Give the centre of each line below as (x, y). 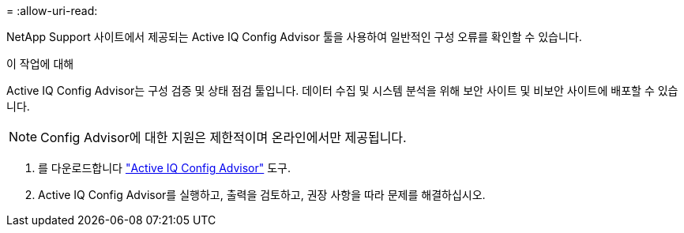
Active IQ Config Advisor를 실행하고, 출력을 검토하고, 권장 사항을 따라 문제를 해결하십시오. (262, 195)
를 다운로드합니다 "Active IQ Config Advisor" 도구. (165, 168)
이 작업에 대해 (40, 64)
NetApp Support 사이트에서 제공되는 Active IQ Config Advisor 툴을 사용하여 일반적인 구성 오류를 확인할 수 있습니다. (294, 37)
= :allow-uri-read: (52, 11)
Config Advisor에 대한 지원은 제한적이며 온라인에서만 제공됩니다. (224, 137)
